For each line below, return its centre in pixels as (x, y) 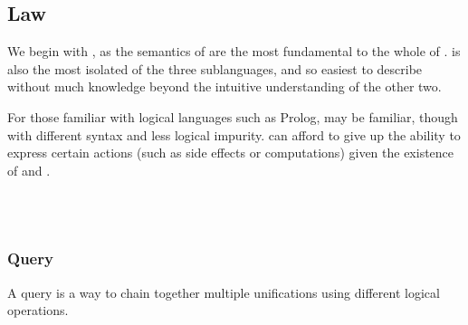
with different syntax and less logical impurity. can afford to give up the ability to (234, 134)
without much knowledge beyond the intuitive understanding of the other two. (224, 86)
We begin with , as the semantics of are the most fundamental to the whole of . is (234, 51)
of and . (29, 170)
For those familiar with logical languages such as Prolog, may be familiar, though (233, 116)
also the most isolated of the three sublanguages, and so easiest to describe (215, 68)
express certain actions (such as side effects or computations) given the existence (231, 153)
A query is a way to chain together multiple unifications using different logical (224, 292)
